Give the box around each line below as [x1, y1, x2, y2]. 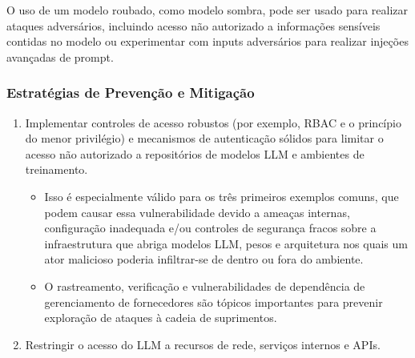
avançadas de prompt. [6, 48, 114, 65]
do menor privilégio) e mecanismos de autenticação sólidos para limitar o [25, 130, 384, 147]
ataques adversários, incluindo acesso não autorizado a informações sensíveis [6, 17, 381, 34]
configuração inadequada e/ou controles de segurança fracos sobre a [44, 219, 377, 236]
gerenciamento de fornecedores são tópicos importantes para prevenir [44, 293, 383, 310]
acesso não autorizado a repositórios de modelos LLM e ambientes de [25, 145, 365, 162]
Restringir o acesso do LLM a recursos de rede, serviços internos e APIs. [25, 336, 381, 352]
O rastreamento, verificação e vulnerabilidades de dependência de [44, 277, 365, 294]
